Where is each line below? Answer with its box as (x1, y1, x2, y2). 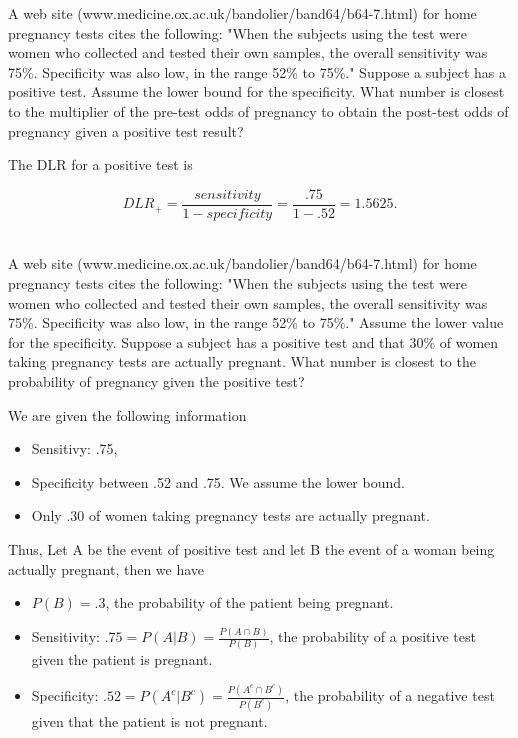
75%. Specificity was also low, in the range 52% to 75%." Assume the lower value (8, 312, 504, 333)
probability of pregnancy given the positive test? (8, 370, 305, 391)
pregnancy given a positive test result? (8, 120, 244, 141)
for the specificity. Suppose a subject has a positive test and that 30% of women (8, 331, 499, 352)
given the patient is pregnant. (31, 649, 213, 670)
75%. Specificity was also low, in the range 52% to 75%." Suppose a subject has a (8, 61, 506, 82)
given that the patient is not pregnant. (31, 710, 268, 731)
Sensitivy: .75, (31, 438, 118, 459)
